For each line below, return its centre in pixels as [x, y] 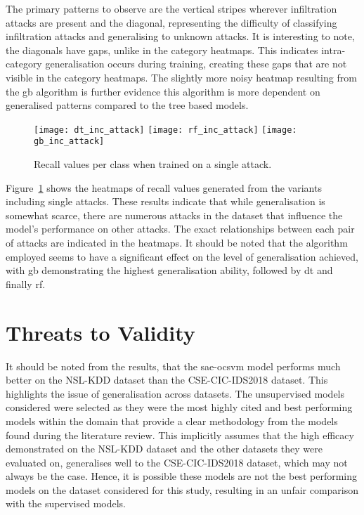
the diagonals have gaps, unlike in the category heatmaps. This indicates [162, 50]
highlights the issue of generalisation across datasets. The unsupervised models [175, 393]
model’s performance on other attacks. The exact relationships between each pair [180, 229]
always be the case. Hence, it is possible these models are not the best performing [181, 476]
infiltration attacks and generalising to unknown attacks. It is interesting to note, [180, 36]
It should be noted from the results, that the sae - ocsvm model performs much [173, 366]
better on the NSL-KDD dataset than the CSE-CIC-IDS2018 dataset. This [167, 380]
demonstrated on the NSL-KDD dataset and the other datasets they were [164, 449]
